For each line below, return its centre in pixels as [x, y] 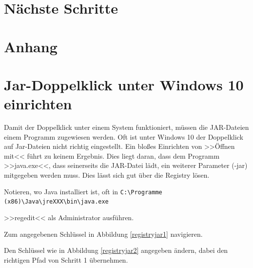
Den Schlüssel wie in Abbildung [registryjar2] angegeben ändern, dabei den [116, 250]
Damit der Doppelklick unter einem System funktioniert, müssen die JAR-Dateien [126, 127]
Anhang [31, 46]
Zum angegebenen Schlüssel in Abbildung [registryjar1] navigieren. [103, 234]
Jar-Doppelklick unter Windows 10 [124, 84]
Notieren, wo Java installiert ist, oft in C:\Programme [83, 191]
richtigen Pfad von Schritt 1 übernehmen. [66, 259]
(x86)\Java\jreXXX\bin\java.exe [56, 202]
